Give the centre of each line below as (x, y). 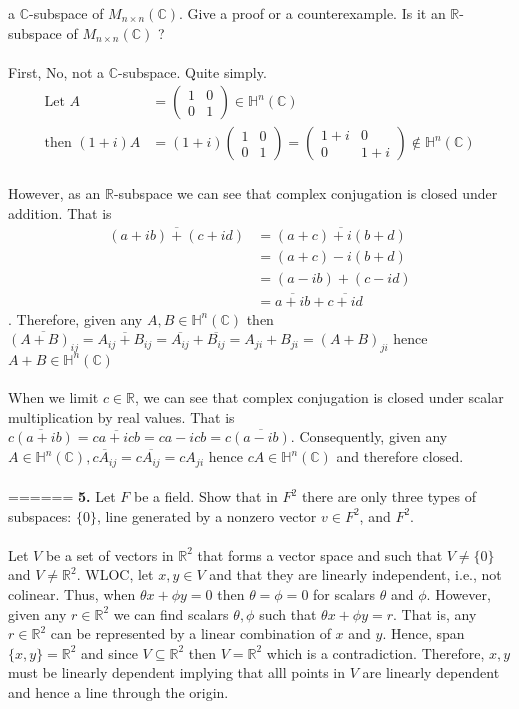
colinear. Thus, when (72, 594)
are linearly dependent (431, 672)
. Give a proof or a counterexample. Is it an (312, 13)
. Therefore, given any (75, 318)
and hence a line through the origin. (118, 692)
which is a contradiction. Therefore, (375, 652)
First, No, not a (56, 71)
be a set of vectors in (109, 554)
